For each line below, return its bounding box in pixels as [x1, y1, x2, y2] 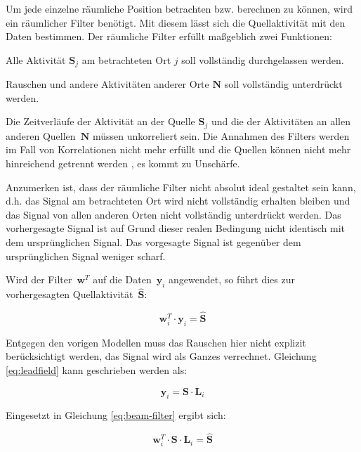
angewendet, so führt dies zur [169, 272, 295, 287]
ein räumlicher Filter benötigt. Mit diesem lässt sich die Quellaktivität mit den [6, 15, 346, 30]
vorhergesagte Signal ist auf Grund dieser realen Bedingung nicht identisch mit [6, 221, 346, 235]
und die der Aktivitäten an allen [211, 114, 350, 129]
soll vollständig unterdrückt [224, 77, 343, 91]
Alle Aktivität [6, 52, 66, 67]
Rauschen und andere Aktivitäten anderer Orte [6, 77, 209, 91]
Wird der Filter [6, 272, 72, 287]
